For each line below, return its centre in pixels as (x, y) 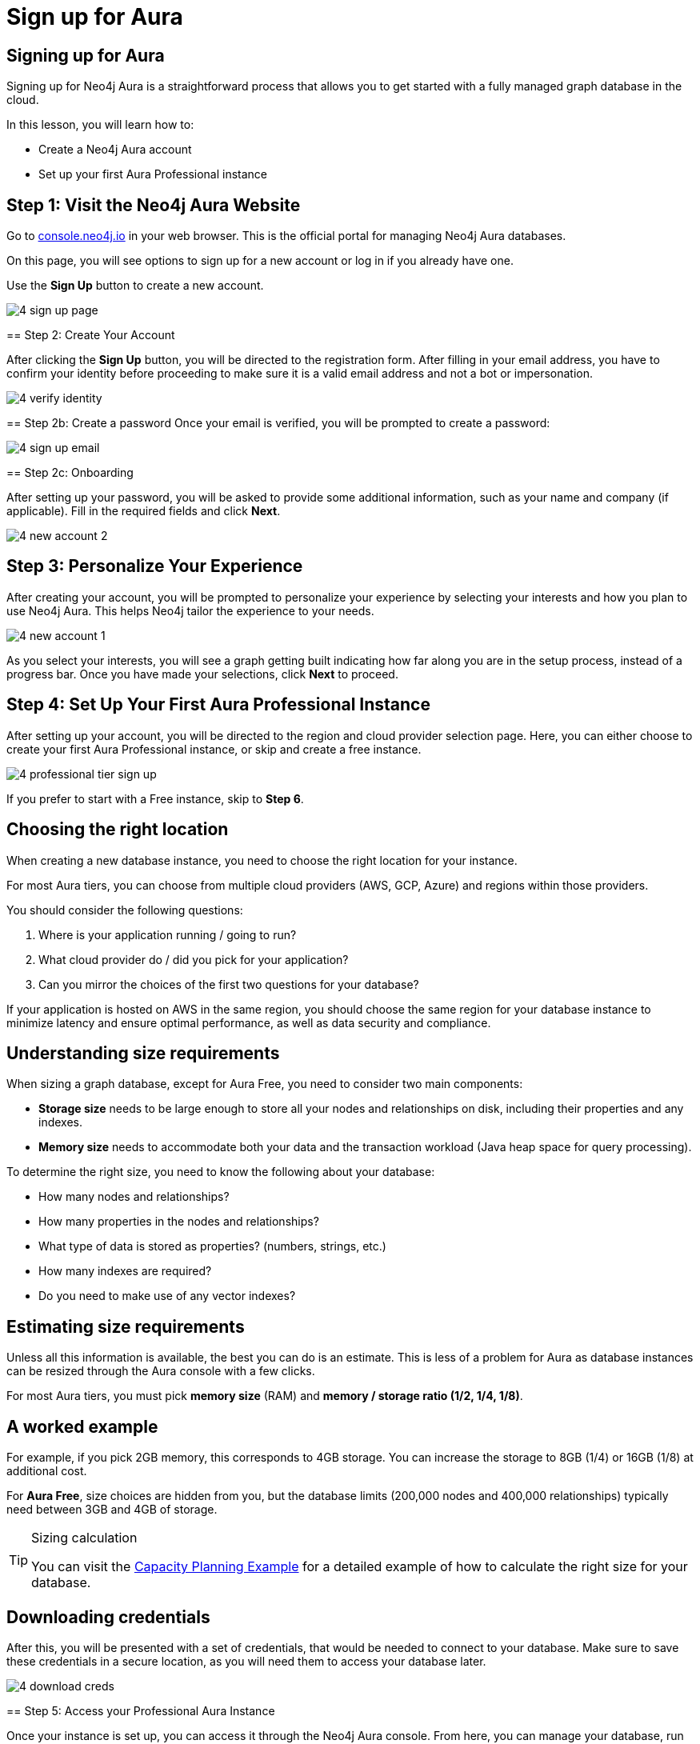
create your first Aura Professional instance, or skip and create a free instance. (214, 749)
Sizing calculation (84, 1538)
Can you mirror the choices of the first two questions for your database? (229, 984)
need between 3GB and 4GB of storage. (112, 1510)
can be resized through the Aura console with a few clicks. (161, 1371)
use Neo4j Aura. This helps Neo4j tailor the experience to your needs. (190, 610)
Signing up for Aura (86, 55)
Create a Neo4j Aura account (115, 150)
